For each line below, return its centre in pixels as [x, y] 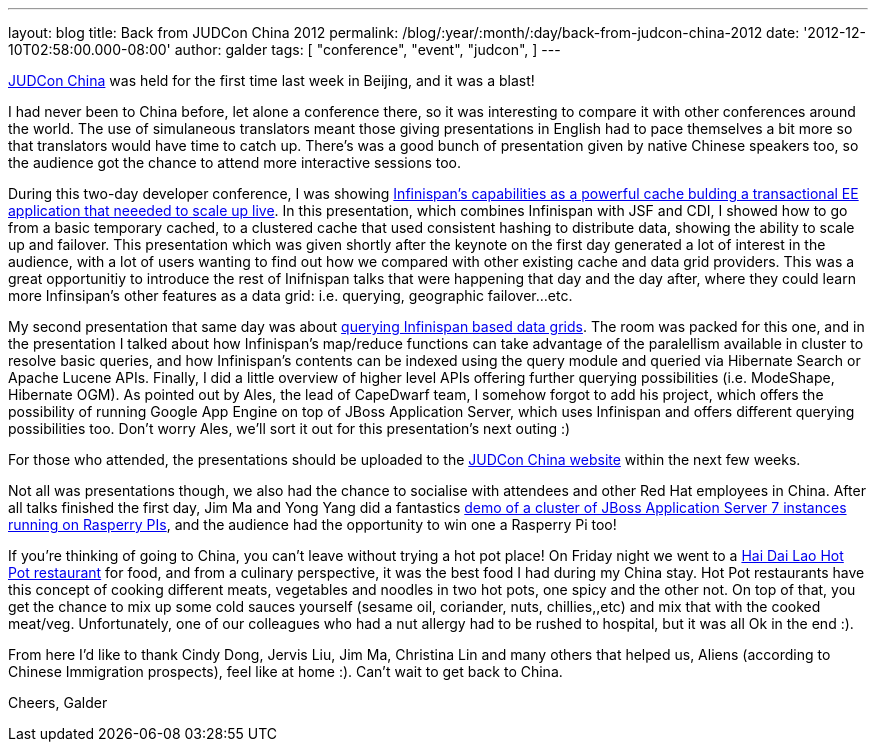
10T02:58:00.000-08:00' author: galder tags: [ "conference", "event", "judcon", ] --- [284, 49]
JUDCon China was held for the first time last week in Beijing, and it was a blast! [271, 80]
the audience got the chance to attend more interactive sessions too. [234, 162]
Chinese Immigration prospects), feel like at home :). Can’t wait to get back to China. [285, 671]
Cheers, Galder [58, 702]
